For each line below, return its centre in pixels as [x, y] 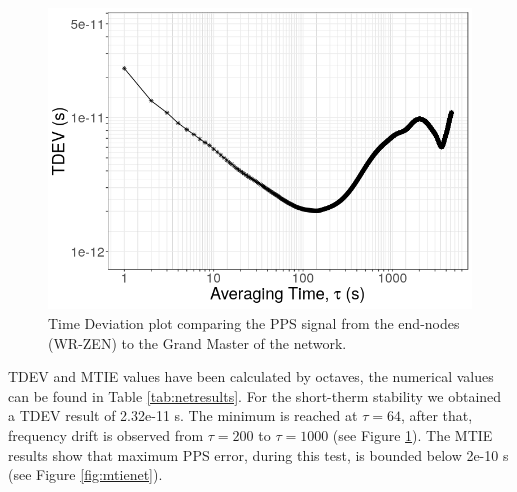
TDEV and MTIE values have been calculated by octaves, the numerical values [251, 376]
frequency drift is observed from [106, 435]
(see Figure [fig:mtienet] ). [85, 474]
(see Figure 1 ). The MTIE [412, 435]
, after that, [436, 415]
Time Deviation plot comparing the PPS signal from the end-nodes [254, 323]
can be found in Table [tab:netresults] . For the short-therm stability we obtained [255, 395]
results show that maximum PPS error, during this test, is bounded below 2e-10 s [258, 454]
